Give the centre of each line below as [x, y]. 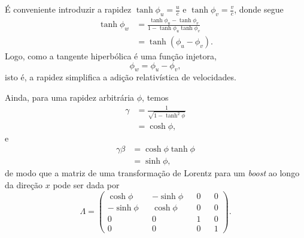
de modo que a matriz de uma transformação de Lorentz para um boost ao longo [152, 173]
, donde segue [259, 9]
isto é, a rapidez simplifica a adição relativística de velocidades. [121, 77]
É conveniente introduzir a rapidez [68, 9]
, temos [155, 97]
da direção [24, 185]
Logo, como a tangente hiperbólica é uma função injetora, [111, 55]
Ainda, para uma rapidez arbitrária [70, 97]
